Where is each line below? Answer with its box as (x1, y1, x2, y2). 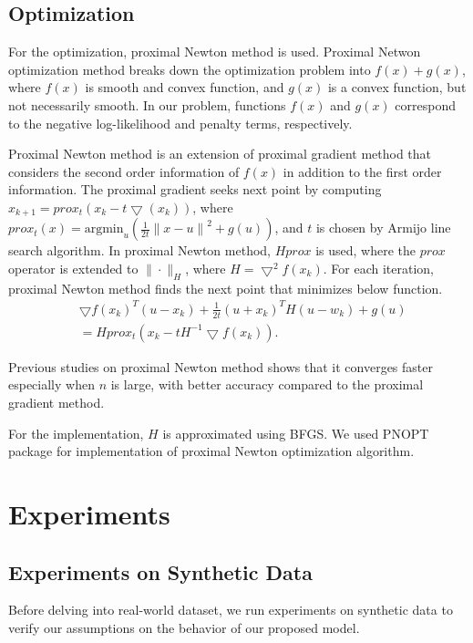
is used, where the (315, 241, 416, 260)
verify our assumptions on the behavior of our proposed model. (8, 617, 360, 637)
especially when (8, 375, 95, 394)
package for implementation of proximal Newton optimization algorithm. (8, 441, 415, 461)
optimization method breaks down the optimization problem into (8, 59, 371, 78)
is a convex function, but (327, 78, 467, 97)
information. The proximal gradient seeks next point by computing (8, 180, 382, 199)
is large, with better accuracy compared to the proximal (110, 375, 424, 394)
